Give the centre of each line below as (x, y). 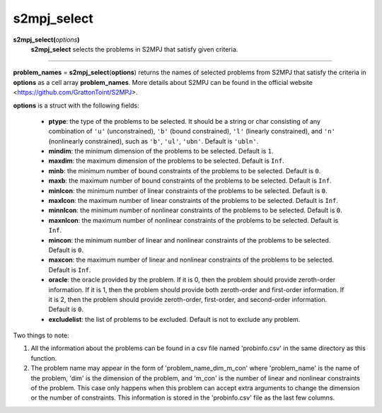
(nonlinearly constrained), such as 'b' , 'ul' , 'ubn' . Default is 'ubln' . (154, 141)
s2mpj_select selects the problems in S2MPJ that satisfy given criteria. (134, 49)
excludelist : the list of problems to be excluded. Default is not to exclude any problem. (174, 319)
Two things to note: (41, 335)
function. (44, 358)
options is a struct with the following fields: (76, 105)
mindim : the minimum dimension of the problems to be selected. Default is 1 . (161, 151)
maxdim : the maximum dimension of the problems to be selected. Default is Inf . (166, 161)
